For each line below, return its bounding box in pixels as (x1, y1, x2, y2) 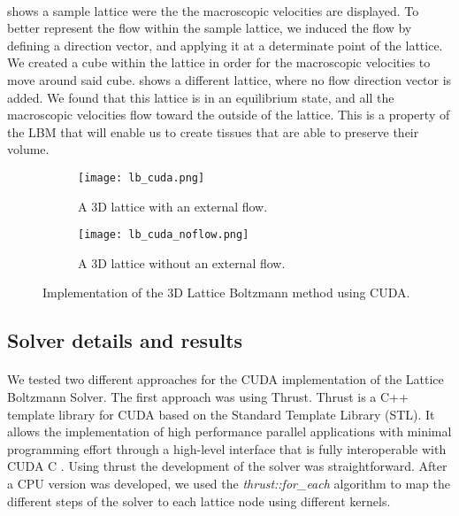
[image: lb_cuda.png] (78, 171, 205, 184)
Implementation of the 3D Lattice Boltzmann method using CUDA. (42, 283, 410, 302)
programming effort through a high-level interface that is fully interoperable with (7, 439, 447, 458)
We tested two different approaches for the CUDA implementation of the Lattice (7, 370, 444, 389)
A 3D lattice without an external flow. (78, 253, 286, 272)
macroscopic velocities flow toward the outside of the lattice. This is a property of (7, 105, 450, 124)
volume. (7, 140, 50, 158)
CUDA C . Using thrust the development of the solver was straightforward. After (7, 457, 448, 475)
